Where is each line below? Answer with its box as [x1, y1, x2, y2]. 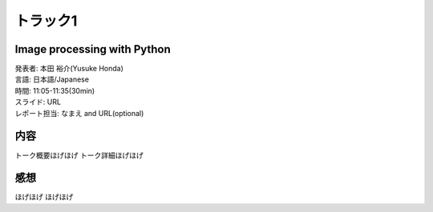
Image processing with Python [14, 42, 172, 56]
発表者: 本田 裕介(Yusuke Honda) [14, 64, 123, 74]
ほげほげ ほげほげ [14, 192, 74, 202]
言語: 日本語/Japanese [14, 74, 90, 84]
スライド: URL [14, 97, 62, 107]
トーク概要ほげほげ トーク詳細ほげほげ [14, 150, 144, 160]
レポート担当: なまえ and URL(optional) [14, 108, 144, 118]
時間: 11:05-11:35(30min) [14, 86, 95, 95]
